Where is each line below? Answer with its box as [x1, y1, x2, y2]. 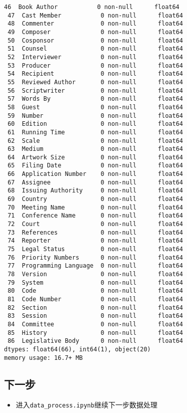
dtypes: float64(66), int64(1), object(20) [4, 345, 151, 353]
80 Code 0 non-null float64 [7, 287, 183, 295]
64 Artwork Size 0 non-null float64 [7, 153, 183, 161]
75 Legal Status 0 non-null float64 [7, 246, 183, 253]
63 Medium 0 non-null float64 [7, 145, 183, 153]
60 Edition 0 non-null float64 [7, 120, 183, 128]
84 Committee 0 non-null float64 [7, 320, 183, 328]
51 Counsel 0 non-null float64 [7, 45, 183, 53]
